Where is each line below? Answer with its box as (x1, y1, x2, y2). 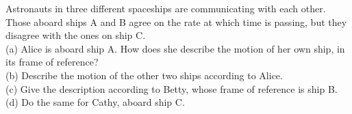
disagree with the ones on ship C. (5, 28, 146, 42)
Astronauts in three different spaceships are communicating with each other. (5, 1, 326, 15)
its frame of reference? (5, 55, 99, 69)
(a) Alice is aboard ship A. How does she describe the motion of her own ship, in (5, 41, 345, 55)
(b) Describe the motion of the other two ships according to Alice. (5, 68, 283, 82)
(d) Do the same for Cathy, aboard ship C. (5, 95, 185, 109)
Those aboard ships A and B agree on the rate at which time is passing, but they (5, 14, 347, 29)
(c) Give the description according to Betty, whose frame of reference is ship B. (5, 81, 338, 96)
